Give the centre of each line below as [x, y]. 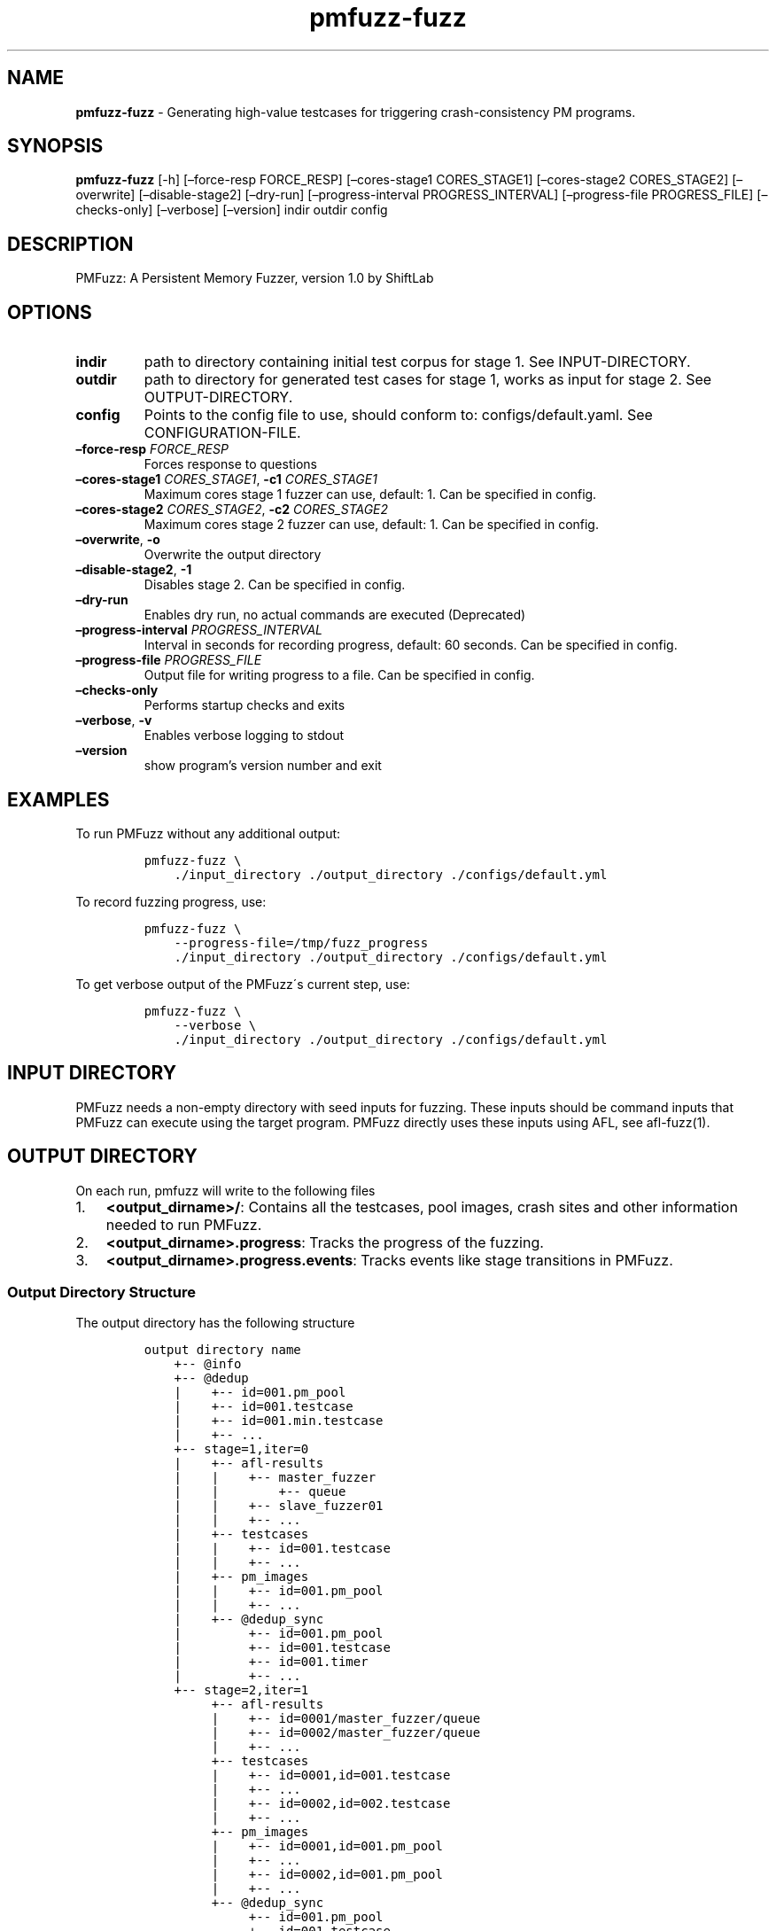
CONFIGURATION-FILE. [222, 433]
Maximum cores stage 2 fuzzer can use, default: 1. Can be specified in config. [371, 525]
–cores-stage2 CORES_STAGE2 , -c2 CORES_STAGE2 [232, 510]
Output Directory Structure [101, 1293]
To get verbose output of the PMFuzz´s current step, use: [243, 984]
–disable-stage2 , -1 [134, 570]
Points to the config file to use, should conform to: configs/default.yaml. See [398, 415]
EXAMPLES [58, 799]
